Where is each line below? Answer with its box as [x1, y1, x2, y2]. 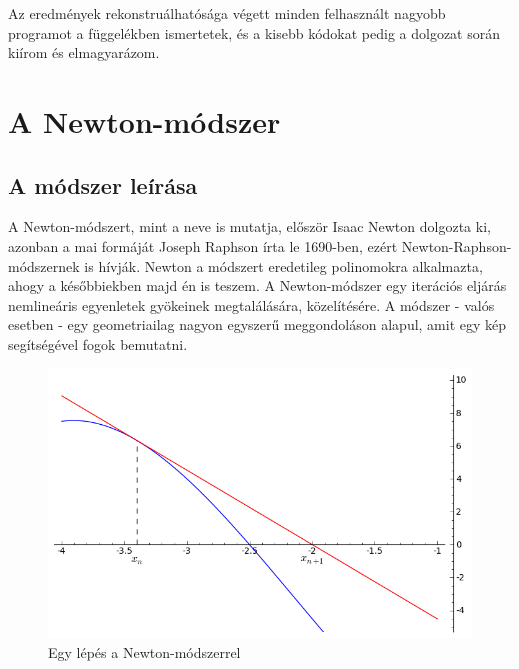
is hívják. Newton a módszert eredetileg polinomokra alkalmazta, [84, 255, 483, 276]
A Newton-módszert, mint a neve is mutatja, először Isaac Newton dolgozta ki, [8, 216, 491, 237]
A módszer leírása [8, 169, 198, 200]
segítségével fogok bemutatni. [8, 333, 188, 354]
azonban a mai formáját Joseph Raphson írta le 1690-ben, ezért [8, 235, 398, 256]
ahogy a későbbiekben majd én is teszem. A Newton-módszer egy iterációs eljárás [8, 275, 507, 296]
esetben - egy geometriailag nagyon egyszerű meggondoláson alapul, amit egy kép [8, 314, 507, 335]
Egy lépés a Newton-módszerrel [48, 641, 241, 662]
